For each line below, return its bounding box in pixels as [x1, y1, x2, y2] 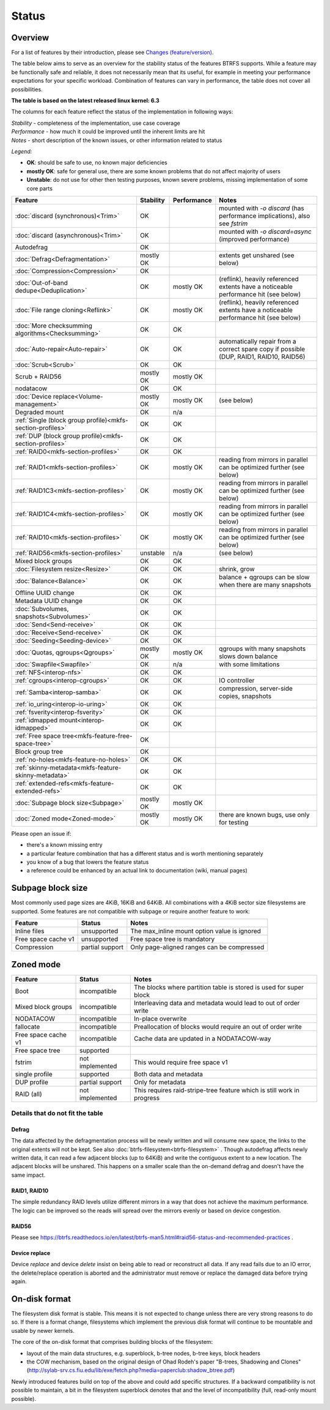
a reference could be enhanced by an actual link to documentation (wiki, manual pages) [26, 867, 248, 874]
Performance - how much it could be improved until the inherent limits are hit [11, 128, 205, 135]
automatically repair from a [219, 337, 296, 345]
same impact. [11, 1171, 46, 1179]
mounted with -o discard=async [219, 227, 312, 236]
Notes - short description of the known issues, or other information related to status [11, 137, 222, 144]
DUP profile [15, 1078, 49, 1086]
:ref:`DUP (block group [15, 432, 81, 440]
